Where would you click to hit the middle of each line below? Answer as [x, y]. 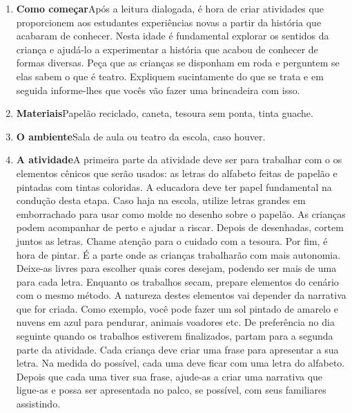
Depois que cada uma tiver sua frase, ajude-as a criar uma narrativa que [169, 376]
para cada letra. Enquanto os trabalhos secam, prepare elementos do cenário [177, 281]
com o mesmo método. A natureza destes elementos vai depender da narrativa [181, 295]
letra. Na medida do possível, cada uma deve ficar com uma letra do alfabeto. [180, 363]
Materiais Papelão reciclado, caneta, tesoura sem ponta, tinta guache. [165, 113]
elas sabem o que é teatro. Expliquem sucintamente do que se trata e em [170, 76]
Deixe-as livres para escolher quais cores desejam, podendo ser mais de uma [176, 268]
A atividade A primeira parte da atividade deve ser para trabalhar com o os [179, 159]
